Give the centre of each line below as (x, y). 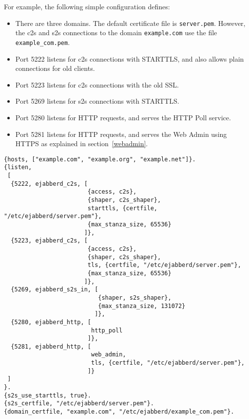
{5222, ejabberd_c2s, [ (49, 184)
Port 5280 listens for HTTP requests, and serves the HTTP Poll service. (123, 117)
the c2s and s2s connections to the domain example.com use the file (116, 33)
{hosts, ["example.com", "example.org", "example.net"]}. (100, 159)
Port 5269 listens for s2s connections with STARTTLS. (97, 101)
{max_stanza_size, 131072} (142, 306)
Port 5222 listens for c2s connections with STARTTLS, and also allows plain (130, 58)
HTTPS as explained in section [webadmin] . (82, 143)
